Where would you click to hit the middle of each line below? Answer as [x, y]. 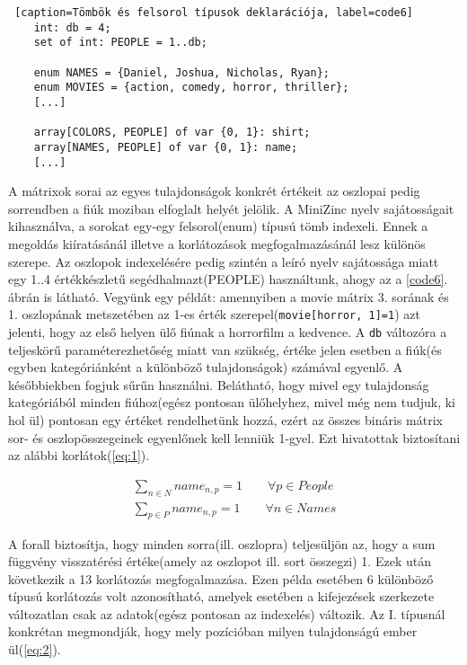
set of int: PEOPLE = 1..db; [120, 43]
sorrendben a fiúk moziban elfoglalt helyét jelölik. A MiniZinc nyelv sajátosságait [231, 208]
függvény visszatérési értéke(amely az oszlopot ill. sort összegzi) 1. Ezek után [220, 561]
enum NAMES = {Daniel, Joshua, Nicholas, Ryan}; [181, 72]
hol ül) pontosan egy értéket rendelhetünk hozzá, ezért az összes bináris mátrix [225, 420]
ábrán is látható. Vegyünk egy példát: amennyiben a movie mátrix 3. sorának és [229, 296]
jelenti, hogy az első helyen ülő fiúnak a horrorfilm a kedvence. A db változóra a [228, 332]
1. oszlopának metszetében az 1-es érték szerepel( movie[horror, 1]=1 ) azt [214, 314]
